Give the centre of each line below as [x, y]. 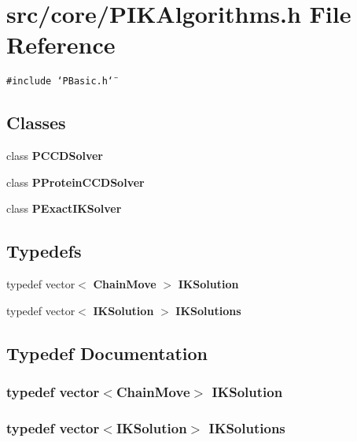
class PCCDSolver [55, 156]
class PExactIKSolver [64, 208]
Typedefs [44, 251]
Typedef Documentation [107, 353]
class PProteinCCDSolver [75, 182]
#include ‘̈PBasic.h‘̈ [60, 82]
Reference [61, 45]
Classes [36, 123]
